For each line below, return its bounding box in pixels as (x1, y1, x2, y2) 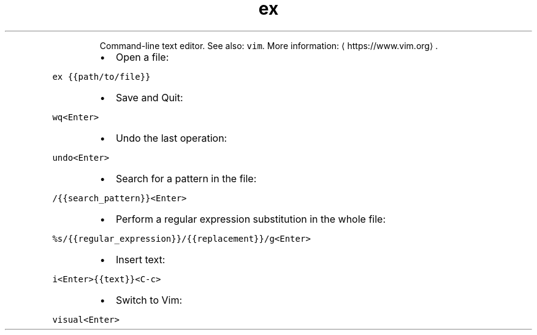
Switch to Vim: (115, 293, 183, 306)
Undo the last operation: (115, 131, 227, 144)
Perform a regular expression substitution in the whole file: (115, 212, 386, 225)
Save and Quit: (115, 91, 183, 104)
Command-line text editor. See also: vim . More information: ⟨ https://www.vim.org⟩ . (99, 40, 438, 51)
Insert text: (115, 253, 166, 266)
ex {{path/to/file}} (52, 71, 151, 82)
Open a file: (115, 50, 169, 63)
